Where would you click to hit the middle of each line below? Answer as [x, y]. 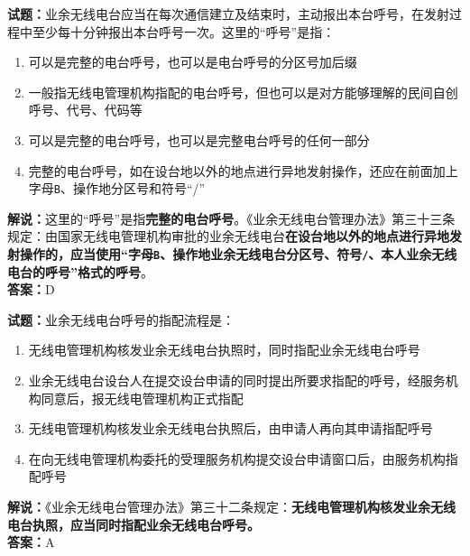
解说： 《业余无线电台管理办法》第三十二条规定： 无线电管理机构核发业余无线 [231, 506]
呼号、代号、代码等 [85, 110]
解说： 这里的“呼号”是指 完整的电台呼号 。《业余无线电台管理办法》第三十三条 [231, 218]
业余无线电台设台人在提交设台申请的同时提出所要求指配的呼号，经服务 [237, 380]
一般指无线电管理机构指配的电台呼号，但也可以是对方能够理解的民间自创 [243, 92]
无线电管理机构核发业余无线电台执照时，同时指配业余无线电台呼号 [224, 350]
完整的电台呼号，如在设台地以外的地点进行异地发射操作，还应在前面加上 [243, 170]
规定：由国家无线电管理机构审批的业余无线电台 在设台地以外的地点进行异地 [228, 236]
